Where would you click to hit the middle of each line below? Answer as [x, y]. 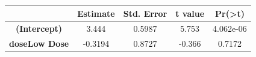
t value [190, 13]
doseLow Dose [39, 43]
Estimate [96, 13]
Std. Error [145, 13]
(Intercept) [39, 28]
